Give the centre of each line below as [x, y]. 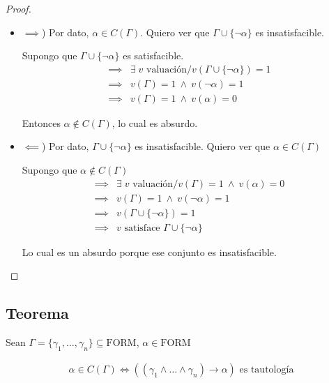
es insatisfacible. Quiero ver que [202, 146]
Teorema [37, 313]
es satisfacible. [153, 55]
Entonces [41, 122]
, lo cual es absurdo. [155, 122]
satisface [142, 228]
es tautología [267, 369]
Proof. [18, 8]
